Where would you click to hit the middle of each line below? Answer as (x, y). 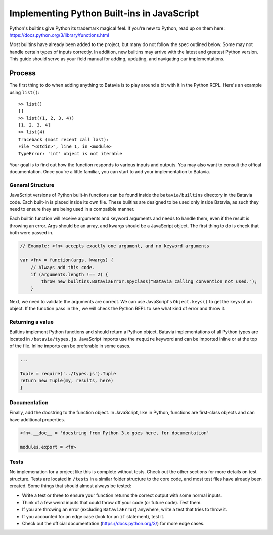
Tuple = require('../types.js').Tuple (68, 373)
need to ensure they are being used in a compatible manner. (72, 209)
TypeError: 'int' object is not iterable (70, 153)
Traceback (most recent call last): (64, 139)
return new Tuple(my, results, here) (67, 381)
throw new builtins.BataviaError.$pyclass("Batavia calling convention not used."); (149, 281)
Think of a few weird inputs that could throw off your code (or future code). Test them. (112, 502)
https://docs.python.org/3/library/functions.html (59, 35)
